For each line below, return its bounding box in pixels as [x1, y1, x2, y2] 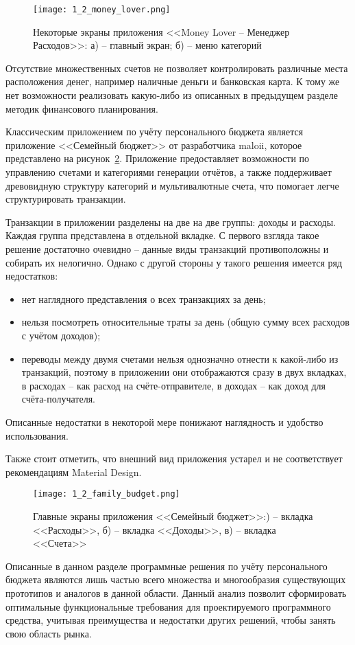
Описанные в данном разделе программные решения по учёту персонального [5, 558, 328, 573]
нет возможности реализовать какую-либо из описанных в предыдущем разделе [5, 88, 339, 102]
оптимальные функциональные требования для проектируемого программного [5, 599, 331, 613]
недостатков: [5, 269, 58, 283]
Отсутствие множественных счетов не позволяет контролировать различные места [5, 60, 348, 75]
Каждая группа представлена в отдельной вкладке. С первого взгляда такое [5, 228, 319, 242]
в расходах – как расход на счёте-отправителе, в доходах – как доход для [21, 378, 326, 392]
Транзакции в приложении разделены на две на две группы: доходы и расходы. [5, 214, 336, 229]
